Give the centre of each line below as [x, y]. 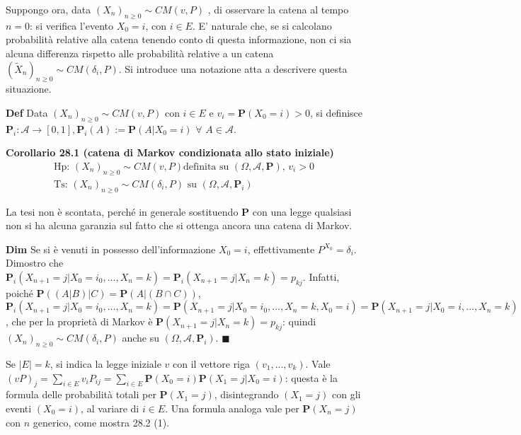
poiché [19, 292]
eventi [19, 408]
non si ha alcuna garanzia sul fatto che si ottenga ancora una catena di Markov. [179, 225]
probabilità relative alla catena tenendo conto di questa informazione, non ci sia [179, 39]
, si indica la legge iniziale [105, 363]
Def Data [27, 112]
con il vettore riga [212, 363]
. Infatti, [321, 276]
